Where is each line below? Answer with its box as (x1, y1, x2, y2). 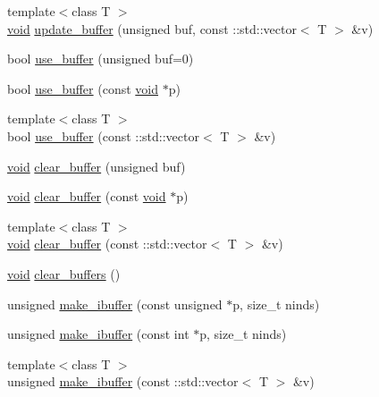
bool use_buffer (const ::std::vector (7, 126, 199, 145)
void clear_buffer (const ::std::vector (7, 234, 207, 253)
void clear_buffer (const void (7, 187, 166, 206)
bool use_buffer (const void (7, 79, 158, 97)
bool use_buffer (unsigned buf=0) (7, 49, 194, 68)
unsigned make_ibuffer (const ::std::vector (7, 372, 239, 391)
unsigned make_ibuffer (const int (7, 325, 189, 343)
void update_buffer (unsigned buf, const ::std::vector (7, 19, 297, 38)
